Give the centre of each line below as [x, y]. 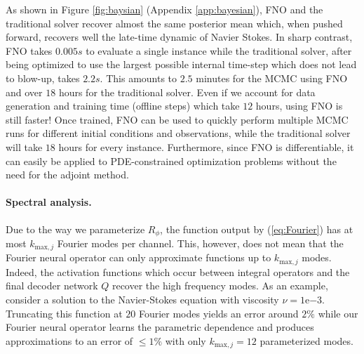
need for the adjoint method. [67, 175]
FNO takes [29, 50]
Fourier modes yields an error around [218, 313]
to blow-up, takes [43, 78]
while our [338, 313]
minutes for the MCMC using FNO [272, 78]
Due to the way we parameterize [75, 229]
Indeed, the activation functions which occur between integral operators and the [178, 271]
